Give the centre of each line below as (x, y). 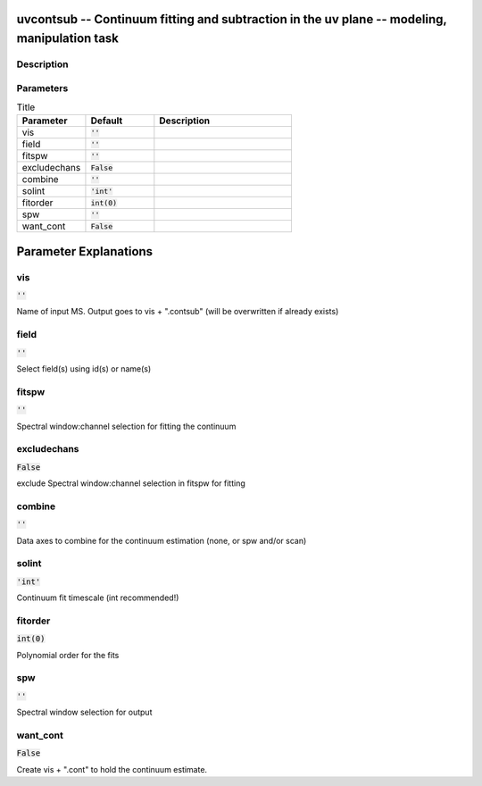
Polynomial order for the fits (68, 655)
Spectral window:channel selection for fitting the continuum (126, 426)
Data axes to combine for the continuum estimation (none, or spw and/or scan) (162, 540)
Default (107, 121)
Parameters (42, 88)
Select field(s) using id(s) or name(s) (84, 368)
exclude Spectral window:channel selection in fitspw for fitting (131, 483)
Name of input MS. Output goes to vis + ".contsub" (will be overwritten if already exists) (178, 312)
